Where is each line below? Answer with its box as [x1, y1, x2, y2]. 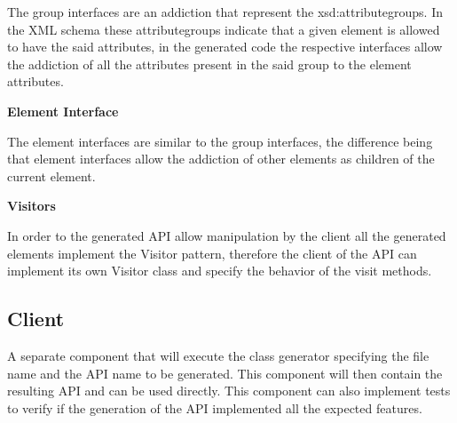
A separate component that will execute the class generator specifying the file [7, 346, 429, 364]
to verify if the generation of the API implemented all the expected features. [7, 398, 422, 417]
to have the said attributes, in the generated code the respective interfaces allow [7, 37, 443, 56]
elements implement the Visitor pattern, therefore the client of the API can [7, 243, 417, 262]
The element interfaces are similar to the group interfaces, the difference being [7, 132, 433, 150]
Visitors [7, 196, 56, 215]
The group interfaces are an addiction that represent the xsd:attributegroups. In [7, 3, 444, 20]
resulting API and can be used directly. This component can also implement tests [7, 381, 451, 400]
